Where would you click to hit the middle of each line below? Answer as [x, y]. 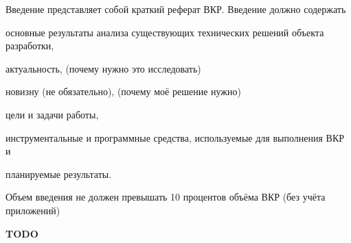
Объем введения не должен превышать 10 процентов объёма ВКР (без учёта [166, 197]
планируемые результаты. [59, 174]
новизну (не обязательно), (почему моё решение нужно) [123, 91]
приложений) [33, 210]
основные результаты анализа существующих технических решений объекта [165, 32]
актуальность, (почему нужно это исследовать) [103, 68]
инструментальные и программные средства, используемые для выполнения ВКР [175, 137]
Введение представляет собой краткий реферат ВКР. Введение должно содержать [176, 9]
